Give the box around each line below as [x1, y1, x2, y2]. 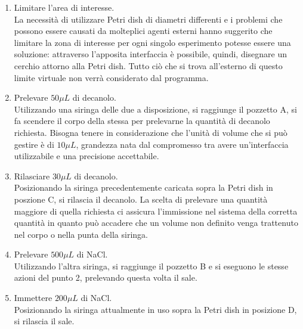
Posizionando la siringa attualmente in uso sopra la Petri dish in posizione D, [14, 303, 297, 315]
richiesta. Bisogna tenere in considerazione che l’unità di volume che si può [14, 126, 287, 138]
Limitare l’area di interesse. [14, 1, 115, 13]
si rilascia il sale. [14, 315, 75, 327]
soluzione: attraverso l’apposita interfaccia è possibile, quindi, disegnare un [14, 48, 287, 60]
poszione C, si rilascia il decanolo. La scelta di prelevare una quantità [14, 193, 268, 205]
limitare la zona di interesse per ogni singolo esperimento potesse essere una [14, 36, 291, 48]
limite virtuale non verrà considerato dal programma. [14, 71, 209, 83]
